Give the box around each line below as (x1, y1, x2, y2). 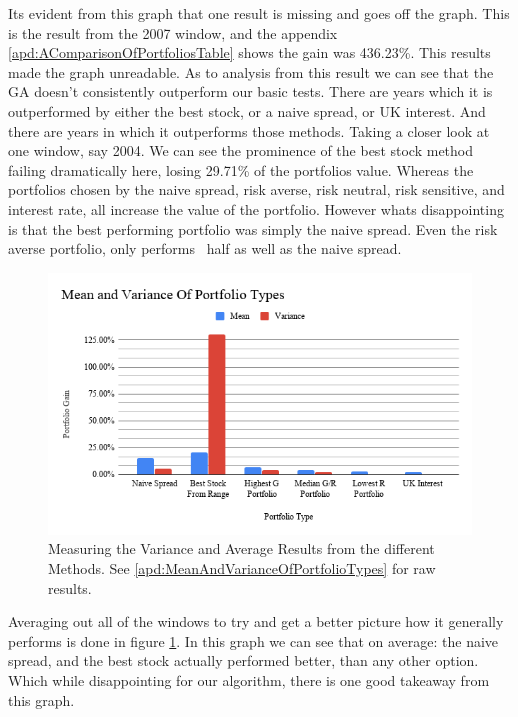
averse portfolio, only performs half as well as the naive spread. (8, 238, 402, 259)
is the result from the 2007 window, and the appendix (8, 22, 338, 43)
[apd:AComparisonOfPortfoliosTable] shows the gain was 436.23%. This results (8, 42, 491, 63)
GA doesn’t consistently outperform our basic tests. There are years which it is (8, 81, 493, 102)
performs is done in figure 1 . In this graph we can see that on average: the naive (8, 630, 499, 651)
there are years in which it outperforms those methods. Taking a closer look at (8, 120, 490, 141)
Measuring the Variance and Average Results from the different (48, 538, 435, 559)
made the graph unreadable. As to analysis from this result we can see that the (8, 61, 494, 82)
